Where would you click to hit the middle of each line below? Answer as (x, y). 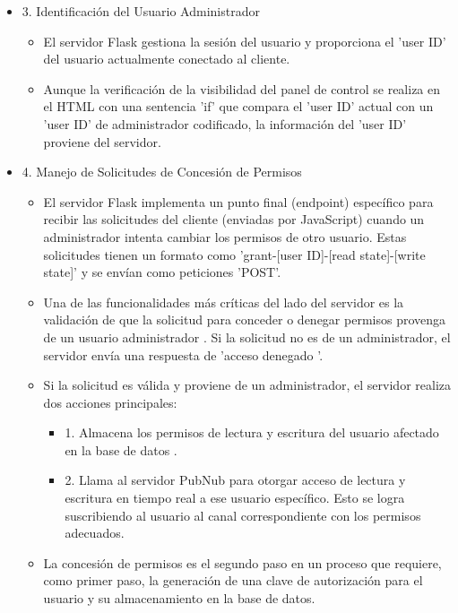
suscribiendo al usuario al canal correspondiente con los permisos (243, 515)
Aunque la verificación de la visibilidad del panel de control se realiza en (242, 88)
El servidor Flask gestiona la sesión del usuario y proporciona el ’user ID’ (245, 41)
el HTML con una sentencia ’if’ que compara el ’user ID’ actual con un (238, 106)
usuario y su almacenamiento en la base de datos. (179, 598)
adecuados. (95, 533)
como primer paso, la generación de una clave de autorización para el (233, 580)
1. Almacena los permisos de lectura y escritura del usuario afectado (252, 432)
